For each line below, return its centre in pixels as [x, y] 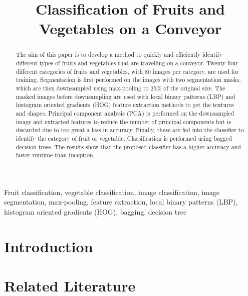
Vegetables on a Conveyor [130, 28]
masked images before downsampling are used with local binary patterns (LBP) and [126, 96]
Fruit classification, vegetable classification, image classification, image [112, 192]
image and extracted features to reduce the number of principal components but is [123, 121]
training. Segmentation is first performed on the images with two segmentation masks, [128, 80]
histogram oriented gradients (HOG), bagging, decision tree [95, 212]
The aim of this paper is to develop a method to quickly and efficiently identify [119, 55]
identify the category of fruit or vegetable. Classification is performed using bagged [124, 138]
